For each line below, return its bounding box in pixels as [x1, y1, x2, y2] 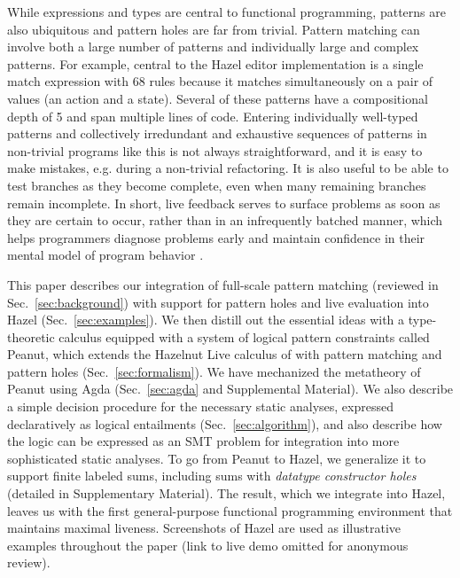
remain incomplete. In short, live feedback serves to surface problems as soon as [7, 193, 441, 212]
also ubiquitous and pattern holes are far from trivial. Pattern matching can [7, 20, 420, 38]
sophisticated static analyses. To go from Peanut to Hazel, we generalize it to [7, 449, 426, 467]
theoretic [7, 327, 55, 346]
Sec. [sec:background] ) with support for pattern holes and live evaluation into [7, 293, 429, 311]
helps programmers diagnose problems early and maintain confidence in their [7, 228, 425, 246]
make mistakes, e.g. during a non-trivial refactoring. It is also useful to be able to [7, 159, 448, 177]
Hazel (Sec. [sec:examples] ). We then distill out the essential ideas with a [7, 310, 405, 329]
